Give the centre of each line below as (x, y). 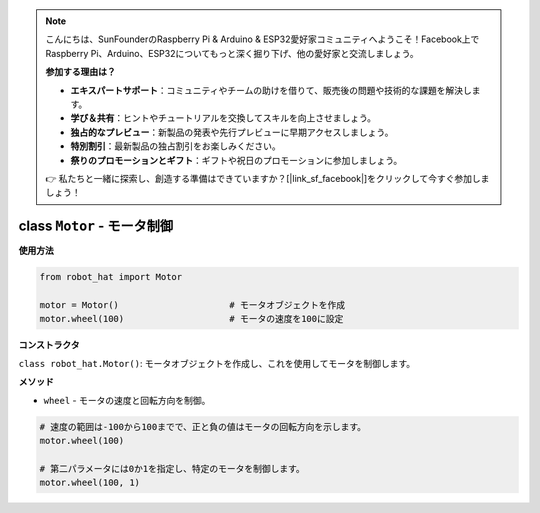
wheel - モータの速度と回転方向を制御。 (127, 400)
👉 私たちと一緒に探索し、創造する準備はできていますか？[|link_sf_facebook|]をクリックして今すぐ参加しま (267, 178)
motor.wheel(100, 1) (89, 483)
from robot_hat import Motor (111, 277)
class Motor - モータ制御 (96, 226)
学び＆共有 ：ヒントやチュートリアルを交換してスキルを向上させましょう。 (223, 118)
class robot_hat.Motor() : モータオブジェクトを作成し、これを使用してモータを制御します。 (217, 363)
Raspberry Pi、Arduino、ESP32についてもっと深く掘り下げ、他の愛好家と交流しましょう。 (232, 53)
